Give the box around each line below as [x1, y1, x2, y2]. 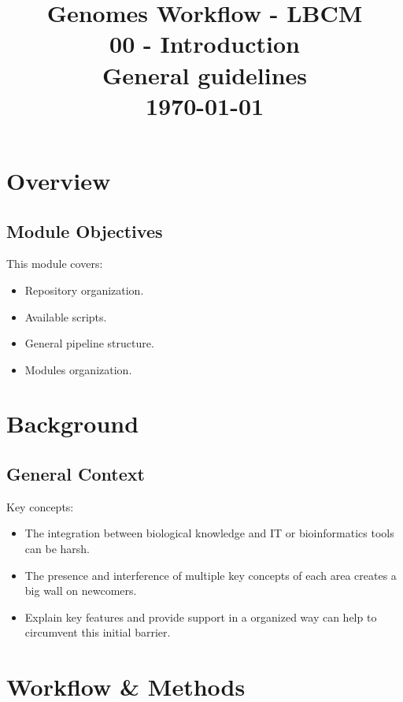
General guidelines [102, 58, 308, 91]
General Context [6, 462, 145, 486]
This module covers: [6, 255, 103, 272]
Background [6, 407, 139, 440]
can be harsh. [24, 540, 90, 557]
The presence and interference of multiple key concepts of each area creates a [24, 566, 397, 583]
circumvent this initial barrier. [24, 624, 171, 641]
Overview [6, 164, 111, 196]
